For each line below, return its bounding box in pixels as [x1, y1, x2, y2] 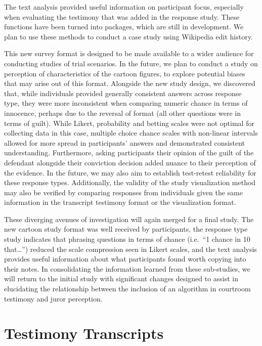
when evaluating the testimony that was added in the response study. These [4, 11, 240, 22]
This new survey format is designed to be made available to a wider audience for [4, 48, 254, 59]
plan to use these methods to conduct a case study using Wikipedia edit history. [4, 31, 253, 41]
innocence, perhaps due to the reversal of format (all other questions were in [4, 107, 241, 118]
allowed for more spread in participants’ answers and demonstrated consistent [4, 137, 245, 148]
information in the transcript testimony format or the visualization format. [4, 197, 236, 207]
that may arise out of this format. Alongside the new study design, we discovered [4, 78, 255, 89]
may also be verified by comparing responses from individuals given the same [4, 187, 243, 197]
